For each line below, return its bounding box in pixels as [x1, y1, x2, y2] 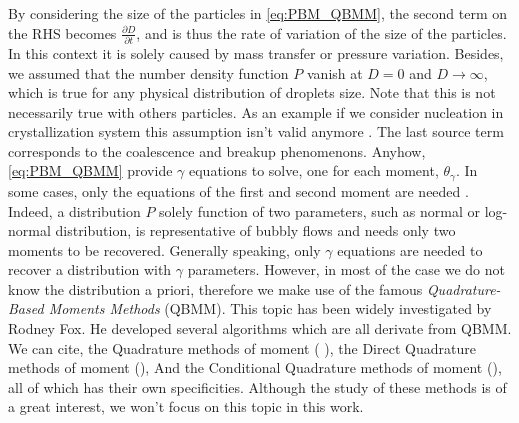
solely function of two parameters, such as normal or [159, 200, 480, 221]
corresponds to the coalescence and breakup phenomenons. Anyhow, [8, 140, 426, 161]
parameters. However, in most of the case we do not [187, 259, 505, 280]
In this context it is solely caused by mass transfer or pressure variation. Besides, [8, 42, 504, 63]
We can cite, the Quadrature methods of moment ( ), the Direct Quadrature [8, 337, 476, 358]
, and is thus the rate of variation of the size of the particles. [136, 22, 507, 43]
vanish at [306, 62, 363, 83]
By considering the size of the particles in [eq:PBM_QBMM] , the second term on [8, 3, 507, 23]
